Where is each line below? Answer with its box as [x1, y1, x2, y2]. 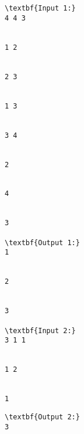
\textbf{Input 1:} [5, 4, 76, 12]
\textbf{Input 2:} [5, 326, 76, 335]
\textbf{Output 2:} [5, 412, 80, 421]
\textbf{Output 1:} [5, 238, 80, 247]
